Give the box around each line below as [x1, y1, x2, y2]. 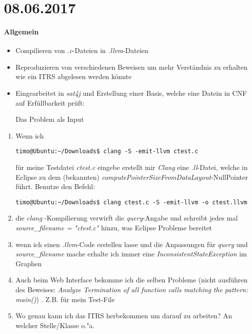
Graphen [15, 258, 42, 268]
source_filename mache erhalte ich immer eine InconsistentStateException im [15, 249, 247, 259]
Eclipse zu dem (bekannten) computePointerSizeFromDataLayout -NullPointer [15, 171, 248, 182]
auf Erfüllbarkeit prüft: [15, 97, 85, 108]
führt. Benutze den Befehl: [15, 181, 95, 192]
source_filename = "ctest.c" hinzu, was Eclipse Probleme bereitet [15, 223, 212, 233]
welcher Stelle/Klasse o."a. [15, 320, 95, 330]
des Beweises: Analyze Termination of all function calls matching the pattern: [15, 284, 249, 294]
